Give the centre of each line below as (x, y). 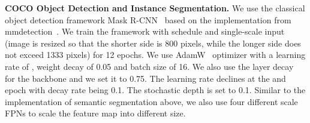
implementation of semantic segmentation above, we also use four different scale (151, 101)
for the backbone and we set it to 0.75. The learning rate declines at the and (145, 78)
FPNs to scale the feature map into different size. (95, 113)
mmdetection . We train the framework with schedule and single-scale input (145, 31)
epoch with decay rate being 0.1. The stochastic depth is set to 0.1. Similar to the (155, 90)
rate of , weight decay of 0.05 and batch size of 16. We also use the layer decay (149, 66)
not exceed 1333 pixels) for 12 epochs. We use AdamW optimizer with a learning (155, 55)
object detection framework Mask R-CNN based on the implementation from (148, 19)
